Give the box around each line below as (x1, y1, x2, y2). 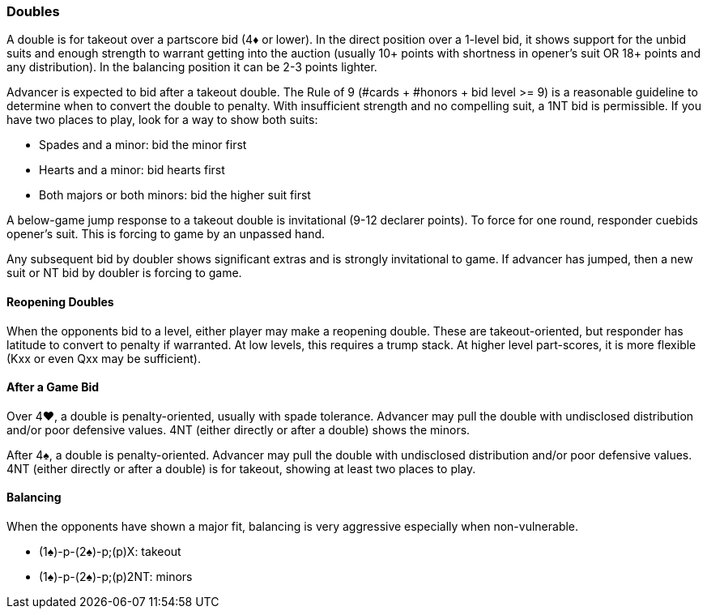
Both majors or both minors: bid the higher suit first (39, 188, 311, 203)
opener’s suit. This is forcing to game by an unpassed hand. (6, 227, 326, 241)
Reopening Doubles (6, 294, 114, 309)
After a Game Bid (6, 380, 100, 395)
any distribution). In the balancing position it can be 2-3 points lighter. (6, 60, 377, 75)
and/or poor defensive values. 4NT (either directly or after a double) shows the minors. (6, 422, 471, 437)
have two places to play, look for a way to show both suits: (6, 113, 318, 127)
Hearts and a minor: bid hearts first (39, 163, 225, 177)
